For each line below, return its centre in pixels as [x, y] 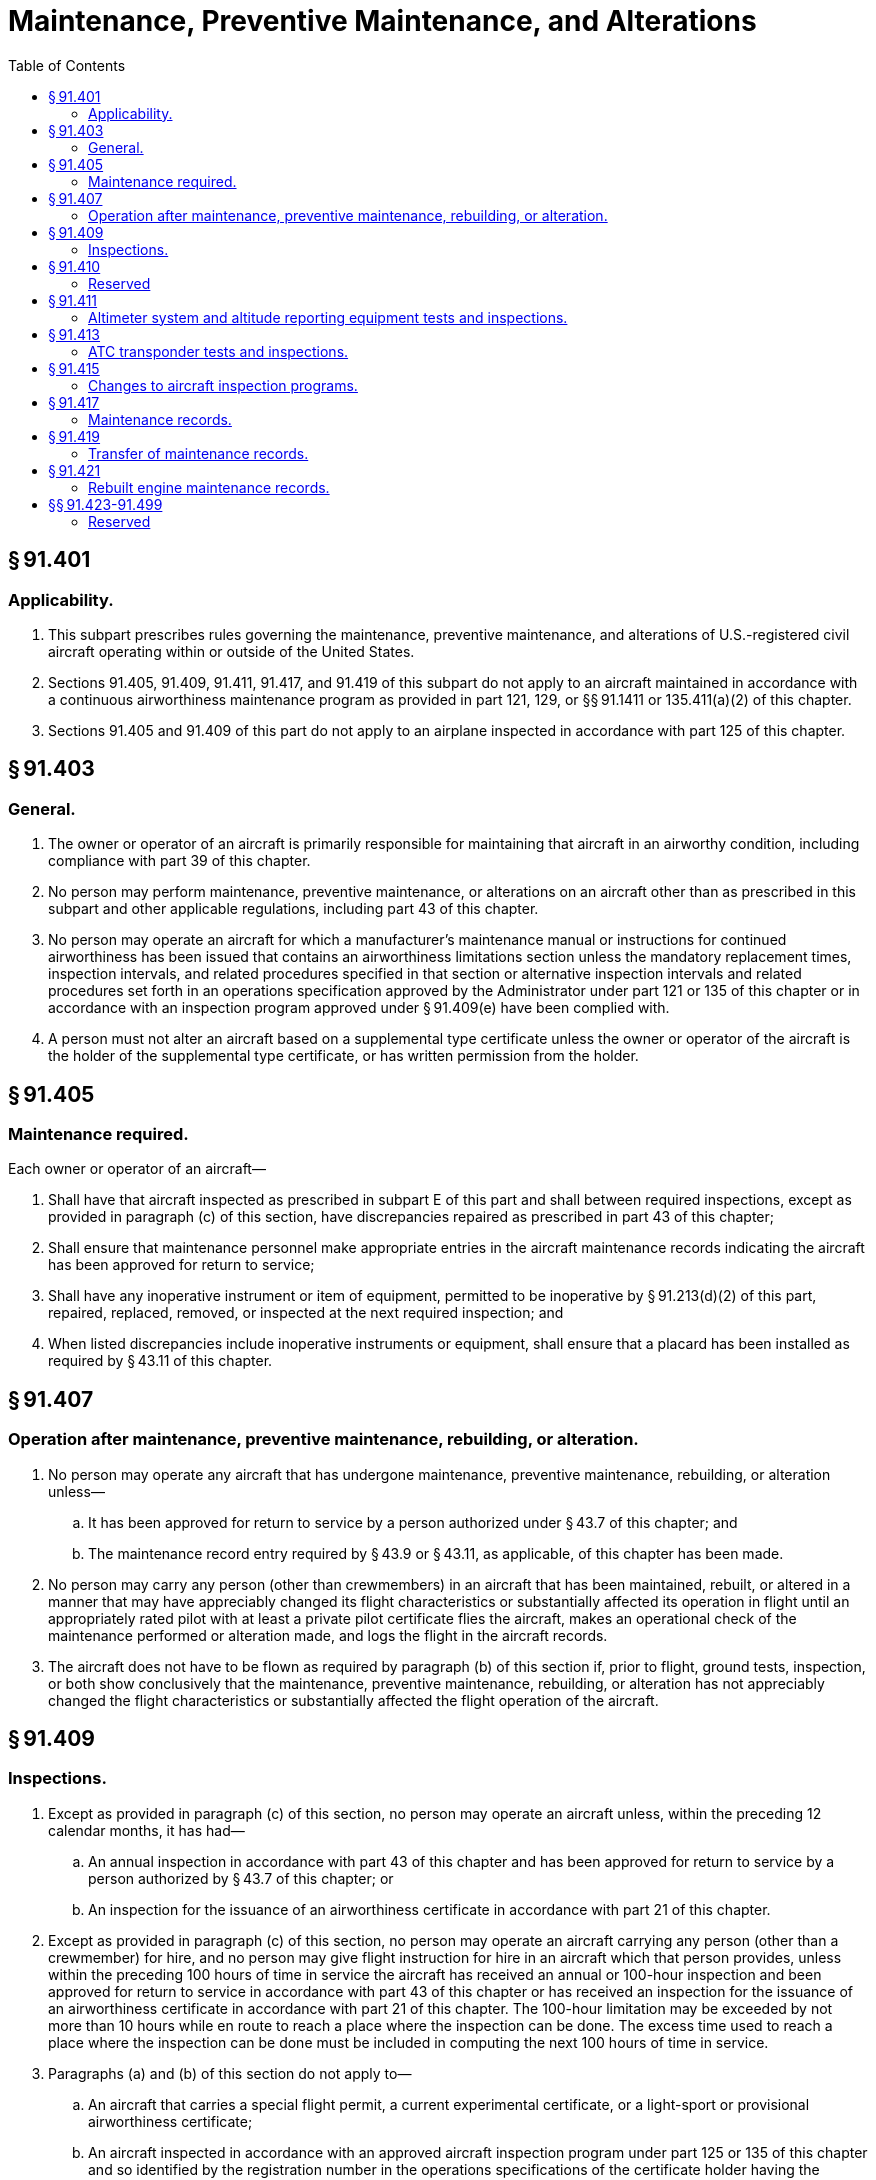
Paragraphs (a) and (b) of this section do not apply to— [230, 2073]
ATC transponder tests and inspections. [218, 351]
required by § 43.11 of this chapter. [160, 1361]
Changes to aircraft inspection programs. [223, 385]
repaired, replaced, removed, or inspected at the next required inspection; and [306, 1313]
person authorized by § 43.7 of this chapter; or [241, 1878]
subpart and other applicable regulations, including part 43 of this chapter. [293, 909]
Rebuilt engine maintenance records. [209, 487]
